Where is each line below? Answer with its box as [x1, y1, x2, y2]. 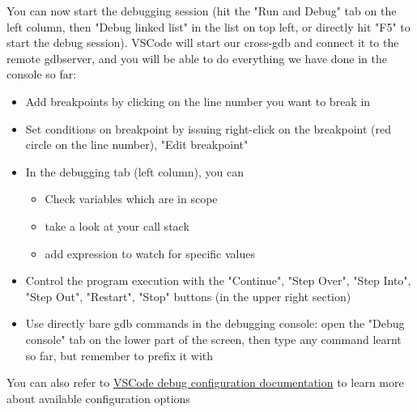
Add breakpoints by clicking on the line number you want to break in [25, 92, 371, 109]
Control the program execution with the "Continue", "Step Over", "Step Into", [25, 272, 411, 289]
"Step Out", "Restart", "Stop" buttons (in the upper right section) [25, 287, 351, 304]
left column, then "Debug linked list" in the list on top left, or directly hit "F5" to [6, 18, 411, 35]
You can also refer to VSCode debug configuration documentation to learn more [6, 374, 404, 391]
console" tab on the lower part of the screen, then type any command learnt [25, 330, 402, 347]
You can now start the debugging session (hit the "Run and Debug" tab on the [6, 2, 397, 19]
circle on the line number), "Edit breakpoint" [25, 136, 249, 153]
